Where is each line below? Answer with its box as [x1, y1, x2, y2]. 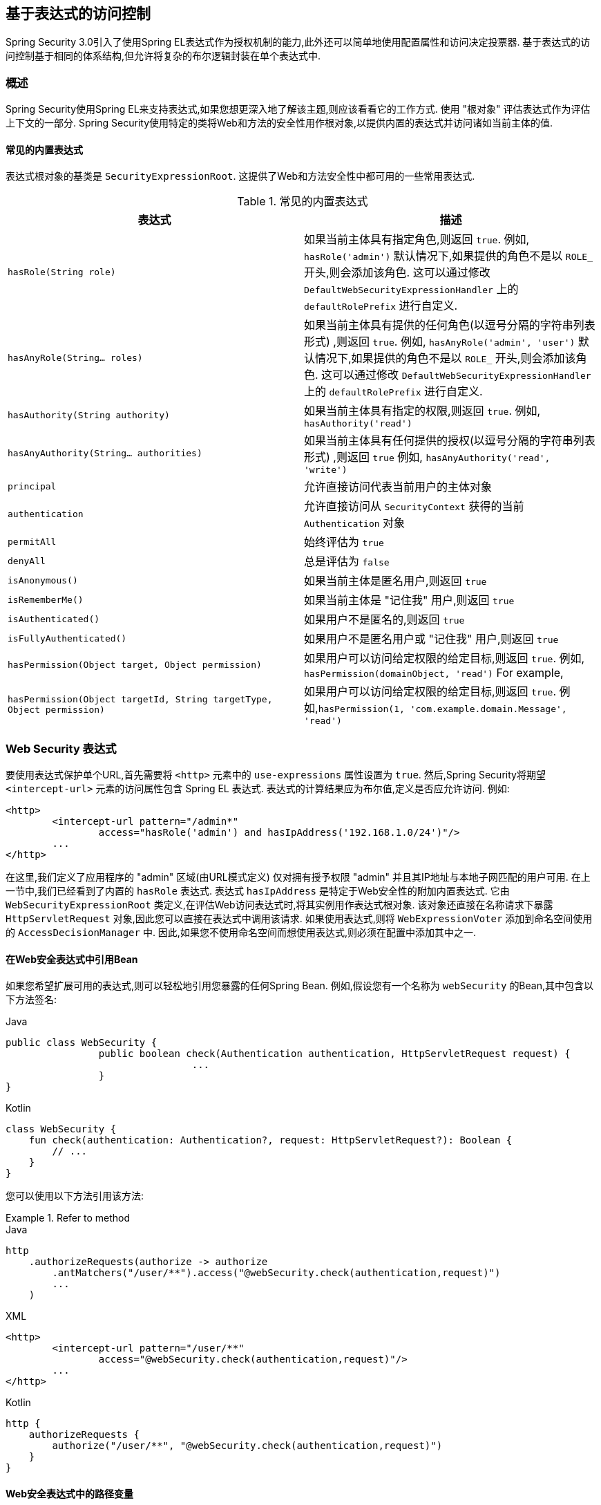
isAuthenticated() [8, 613, 100, 624]
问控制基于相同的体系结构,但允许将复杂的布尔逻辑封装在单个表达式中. [6, 50, 321, 62]
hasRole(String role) [8, 266, 116, 277]
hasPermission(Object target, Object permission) [8, 659, 262, 670]
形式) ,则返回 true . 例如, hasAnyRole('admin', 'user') [304, 335, 575, 349]
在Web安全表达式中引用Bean [6, 953, 138, 965]
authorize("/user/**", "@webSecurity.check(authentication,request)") [52, 1440, 443, 1452]
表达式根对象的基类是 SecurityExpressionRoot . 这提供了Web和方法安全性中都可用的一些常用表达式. [6, 170, 475, 183]
